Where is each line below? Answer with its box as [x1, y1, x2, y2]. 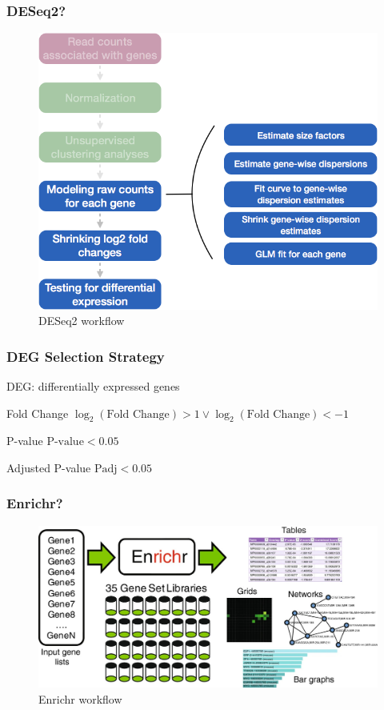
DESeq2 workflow [38, 312, 125, 329]
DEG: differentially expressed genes [6, 377, 180, 394]
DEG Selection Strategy [6, 346, 165, 366]
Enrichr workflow [38, 690, 122, 707]
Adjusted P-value [6, 459, 91, 475]
